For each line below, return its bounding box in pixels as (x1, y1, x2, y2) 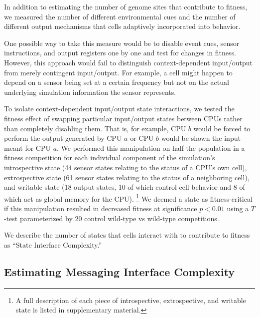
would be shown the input (161, 133, 241, 143)
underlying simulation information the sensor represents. (4, 86, 176, 97)
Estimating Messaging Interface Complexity (4, 264, 235, 279)
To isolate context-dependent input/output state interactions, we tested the (4, 103, 235, 114)
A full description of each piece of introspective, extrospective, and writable (15, 295, 246, 305)
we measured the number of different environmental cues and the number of (4, 11, 236, 21)
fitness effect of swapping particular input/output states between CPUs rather (4, 113, 243, 123)
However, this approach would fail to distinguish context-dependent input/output (4, 57, 253, 67)
